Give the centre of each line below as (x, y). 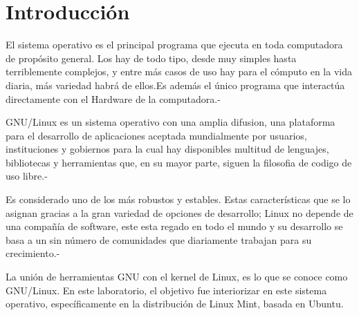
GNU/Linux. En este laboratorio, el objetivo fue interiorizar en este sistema (166, 290)
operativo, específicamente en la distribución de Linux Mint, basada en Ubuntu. (175, 304)
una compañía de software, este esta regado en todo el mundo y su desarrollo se (174, 226)
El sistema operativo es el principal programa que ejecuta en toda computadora (174, 45)
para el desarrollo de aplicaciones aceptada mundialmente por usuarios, (156, 135)
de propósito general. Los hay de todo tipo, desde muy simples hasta (151, 58)
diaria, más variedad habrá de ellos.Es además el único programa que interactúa (175, 85)
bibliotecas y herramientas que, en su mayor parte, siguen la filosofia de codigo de (179, 162)
